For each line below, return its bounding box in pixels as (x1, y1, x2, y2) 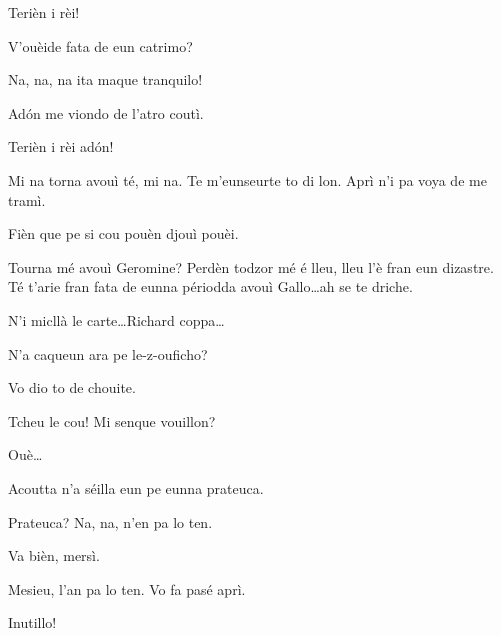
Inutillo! (8, 612, 57, 633)
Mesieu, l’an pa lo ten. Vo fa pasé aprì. (8, 578, 246, 599)
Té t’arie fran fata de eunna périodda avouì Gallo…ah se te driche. (8, 276, 413, 297)
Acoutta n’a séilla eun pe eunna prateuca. (8, 477, 264, 498)
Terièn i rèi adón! (8, 136, 114, 157)
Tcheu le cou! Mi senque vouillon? (8, 410, 216, 431)
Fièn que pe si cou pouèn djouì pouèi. (8, 223, 239, 244)
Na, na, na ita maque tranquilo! (8, 69, 203, 90)
